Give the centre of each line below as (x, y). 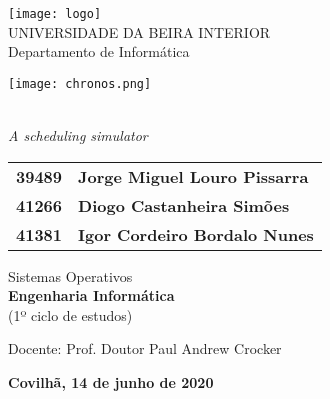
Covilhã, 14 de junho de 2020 (111, 382)
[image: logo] (55, 14)
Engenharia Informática (91, 295)
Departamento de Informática (99, 51)
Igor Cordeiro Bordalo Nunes (196, 234)
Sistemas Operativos (70, 275)
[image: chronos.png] (80, 83)
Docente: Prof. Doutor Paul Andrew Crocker (145, 348)
